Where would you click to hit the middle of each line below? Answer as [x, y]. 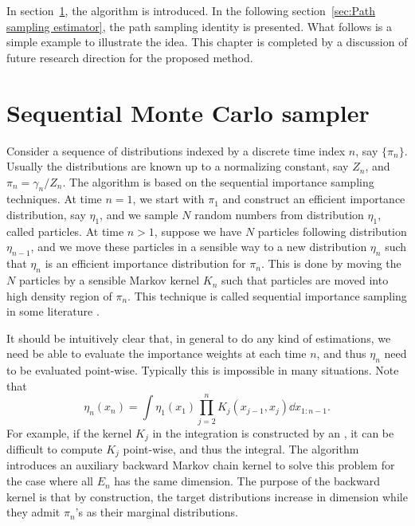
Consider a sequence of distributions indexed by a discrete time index [176, 150]
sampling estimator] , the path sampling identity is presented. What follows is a [200, 26]
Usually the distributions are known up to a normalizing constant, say [178, 166]
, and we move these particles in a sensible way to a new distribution [199, 247]
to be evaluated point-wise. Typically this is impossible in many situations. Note [203, 370]
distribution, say [46, 215]
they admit [33, 512]
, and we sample [139, 215]
